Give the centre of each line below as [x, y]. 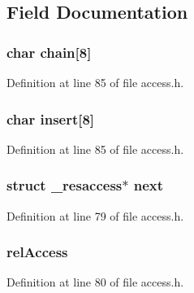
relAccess [37, 252]
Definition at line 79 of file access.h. [95, 215]
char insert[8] [51, 118]
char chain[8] [49, 52]
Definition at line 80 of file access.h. [95, 282]
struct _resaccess [65, 185]
